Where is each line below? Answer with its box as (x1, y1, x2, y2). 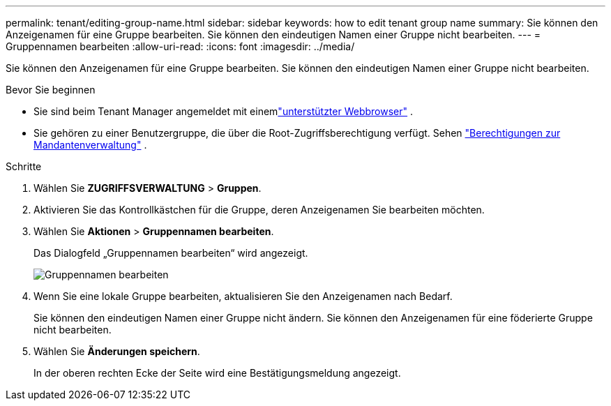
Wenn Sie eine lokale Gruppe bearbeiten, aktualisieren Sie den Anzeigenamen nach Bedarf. (33, 290, 453, 302)
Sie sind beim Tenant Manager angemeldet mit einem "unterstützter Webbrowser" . (33, 105, 414, 117)
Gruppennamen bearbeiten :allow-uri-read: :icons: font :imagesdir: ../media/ (6, 40, 355, 52)
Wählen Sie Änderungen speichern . (33, 345, 200, 357)
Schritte (6, 160, 42, 172)
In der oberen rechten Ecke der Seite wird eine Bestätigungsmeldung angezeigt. (33, 367, 401, 379)
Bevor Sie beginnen (6, 84, 96, 96)
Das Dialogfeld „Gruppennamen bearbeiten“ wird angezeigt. (33, 247, 308, 259)
